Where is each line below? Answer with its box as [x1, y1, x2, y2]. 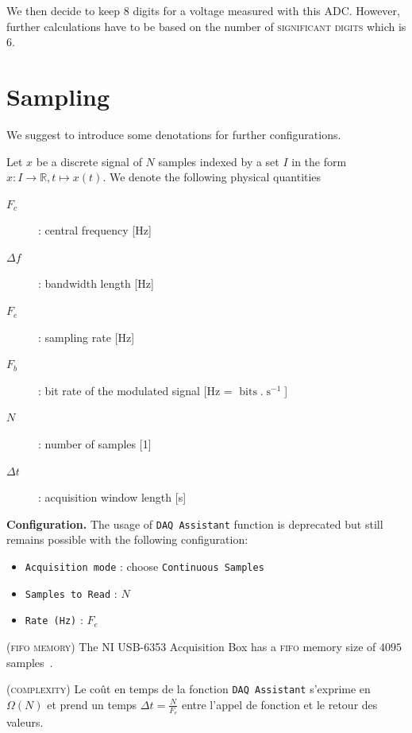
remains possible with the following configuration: [6, 531, 248, 548]
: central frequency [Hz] [38, 222, 152, 239]
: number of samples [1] [38, 436, 152, 452]
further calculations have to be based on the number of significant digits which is [6, 17, 406, 34]
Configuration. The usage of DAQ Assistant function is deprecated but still [6, 515, 383, 532]
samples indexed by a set [158, 153, 279, 169]
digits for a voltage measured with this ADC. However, [133, 2, 400, 18]
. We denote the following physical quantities [102, 169, 322, 185]
